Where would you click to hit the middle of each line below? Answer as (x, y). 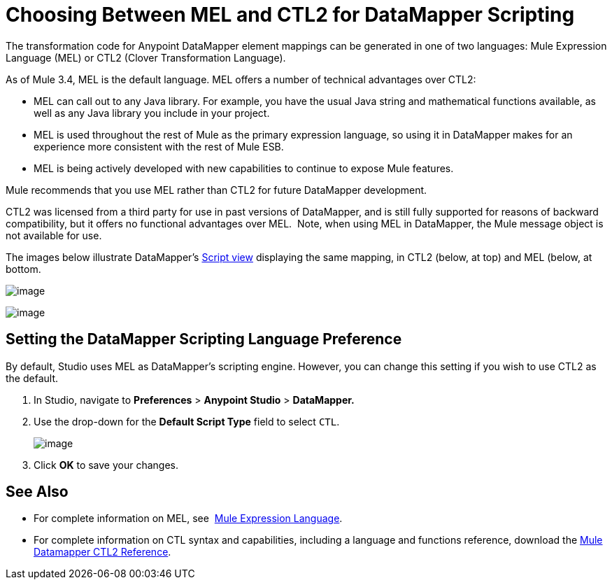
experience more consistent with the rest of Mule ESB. (159, 146)
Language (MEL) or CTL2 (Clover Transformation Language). (146, 57)
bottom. (23, 269)
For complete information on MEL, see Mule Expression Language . (188, 519)
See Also (37, 492)
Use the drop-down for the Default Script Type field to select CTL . (187, 421)
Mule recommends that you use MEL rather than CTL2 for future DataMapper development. (216, 190)
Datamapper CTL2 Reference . (102, 552)
